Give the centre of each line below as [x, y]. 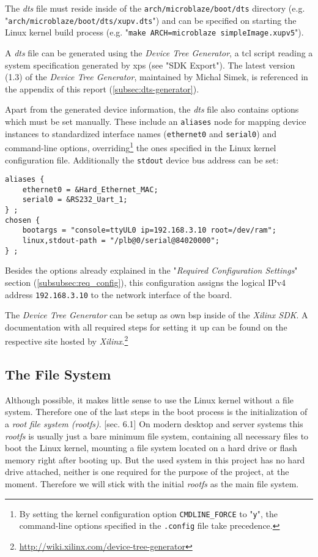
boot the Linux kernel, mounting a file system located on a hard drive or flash [151, 448]
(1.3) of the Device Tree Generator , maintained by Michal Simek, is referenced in [157, 77]
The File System [58, 374]
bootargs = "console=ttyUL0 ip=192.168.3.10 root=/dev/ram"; [149, 230]
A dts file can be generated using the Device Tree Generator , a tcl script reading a [159, 52]
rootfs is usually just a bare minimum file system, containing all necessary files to [157, 436]
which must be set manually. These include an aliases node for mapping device [156, 121]
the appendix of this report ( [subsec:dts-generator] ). [102, 88]
